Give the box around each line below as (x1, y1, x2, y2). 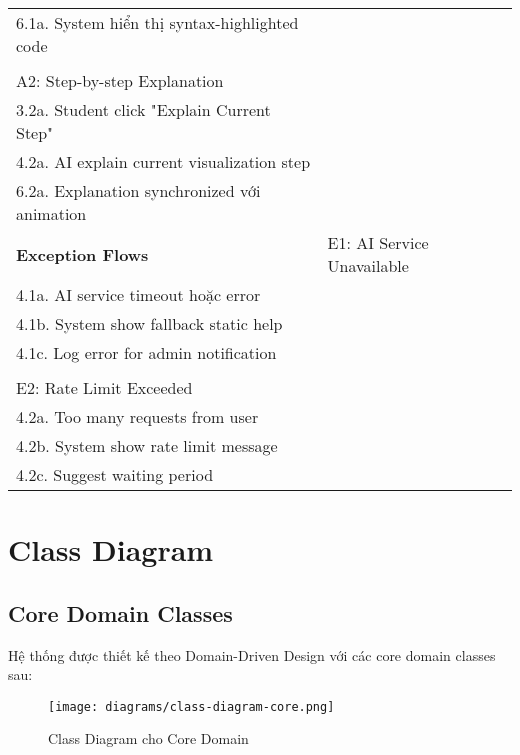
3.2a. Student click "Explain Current (16, 98, 271, 121)
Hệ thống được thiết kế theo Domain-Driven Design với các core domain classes (8, 644, 496, 665)
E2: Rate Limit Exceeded (16, 376, 193, 399)
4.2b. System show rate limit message (16, 434, 278, 457)
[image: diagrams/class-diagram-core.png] (48, 699, 335, 714)
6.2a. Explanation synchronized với (16, 179, 261, 202)
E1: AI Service (327, 231, 429, 254)
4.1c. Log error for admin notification (16, 341, 277, 364)
